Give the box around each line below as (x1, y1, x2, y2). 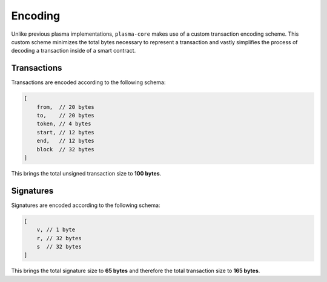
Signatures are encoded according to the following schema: (11, 202, 160, 209)
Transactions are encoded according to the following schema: (11, 79, 166, 86)
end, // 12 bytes (36, 137, 95, 145)
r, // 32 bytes (36, 235, 82, 241)
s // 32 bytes (36, 243, 82, 250)
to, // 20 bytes (36, 112, 95, 119)
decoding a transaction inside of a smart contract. (11, 47, 136, 54)
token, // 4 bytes (36, 120, 91, 127)
